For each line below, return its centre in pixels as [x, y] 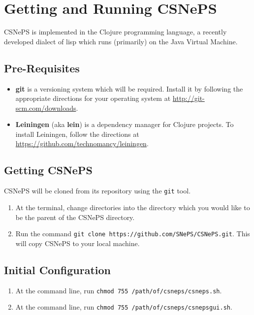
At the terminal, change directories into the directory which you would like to [133, 207]
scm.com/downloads [46, 108]
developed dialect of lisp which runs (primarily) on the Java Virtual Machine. [121, 41]
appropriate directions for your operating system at [93, 98]
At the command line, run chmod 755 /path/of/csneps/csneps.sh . [119, 290]
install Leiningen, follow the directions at [77, 134]
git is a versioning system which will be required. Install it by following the [129, 88]
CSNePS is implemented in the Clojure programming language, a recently [115, 32]
